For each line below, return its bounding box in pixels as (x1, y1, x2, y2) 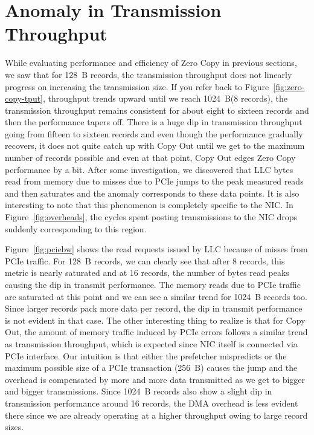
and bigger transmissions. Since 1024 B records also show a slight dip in (5, 385, 272, 397)
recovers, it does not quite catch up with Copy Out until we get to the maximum (5, 139, 305, 152)
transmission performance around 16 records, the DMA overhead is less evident (5, 396, 298, 409)
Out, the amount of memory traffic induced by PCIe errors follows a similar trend (5, 325, 308, 338)
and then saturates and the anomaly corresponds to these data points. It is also (5, 186, 300, 199)
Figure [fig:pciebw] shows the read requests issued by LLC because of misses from (5, 243, 308, 255)
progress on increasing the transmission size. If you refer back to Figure (5, 80, 269, 93)
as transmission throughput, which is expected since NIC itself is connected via (5, 337, 298, 350)
